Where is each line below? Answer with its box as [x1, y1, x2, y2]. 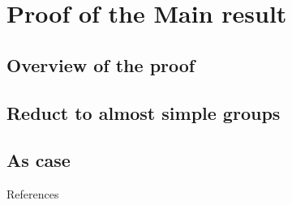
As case [6, 147, 71, 173]
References [6, 186, 59, 203]
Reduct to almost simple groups [6, 100, 281, 125]
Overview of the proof [6, 52, 195, 77]
